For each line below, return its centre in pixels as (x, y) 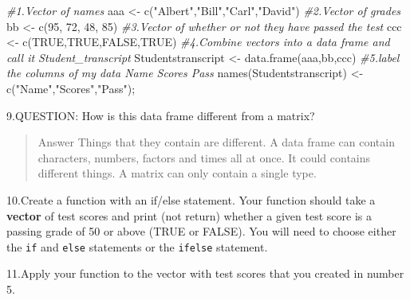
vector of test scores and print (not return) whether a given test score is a (189, 215)
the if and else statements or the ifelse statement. (137, 246)
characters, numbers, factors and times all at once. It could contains (204, 157)
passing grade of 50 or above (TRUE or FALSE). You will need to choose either (201, 231)
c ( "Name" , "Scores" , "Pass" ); (71, 88)
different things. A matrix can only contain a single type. (177, 173)
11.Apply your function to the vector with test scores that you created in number (205, 273)
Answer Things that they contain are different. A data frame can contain (216, 142)
